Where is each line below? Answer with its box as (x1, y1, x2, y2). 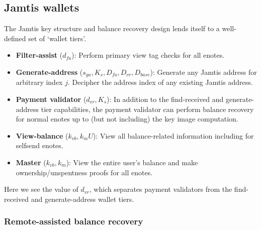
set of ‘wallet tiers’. (28, 33, 86, 43)
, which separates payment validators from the (89, 184, 232, 194)
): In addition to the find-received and (107, 94, 224, 104)
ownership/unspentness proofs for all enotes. (16, 167, 153, 177)
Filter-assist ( (16, 50, 63, 60)
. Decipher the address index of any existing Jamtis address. (67, 77, 253, 87)
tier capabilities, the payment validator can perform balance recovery (41, 103, 254, 114)
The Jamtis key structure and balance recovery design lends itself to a (4, 23, 220, 34)
